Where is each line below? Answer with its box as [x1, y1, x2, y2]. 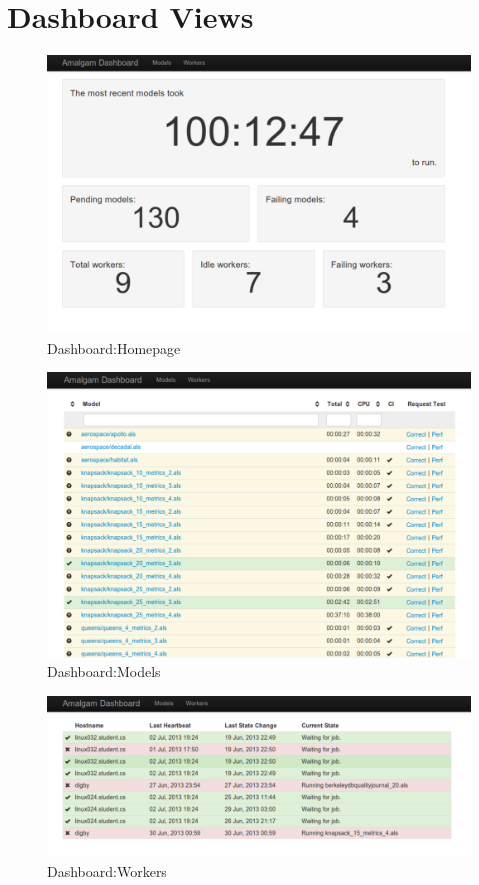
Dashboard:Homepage [47, 337, 181, 358]
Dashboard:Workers [47, 860, 167, 881]
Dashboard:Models [47, 661, 161, 682]
